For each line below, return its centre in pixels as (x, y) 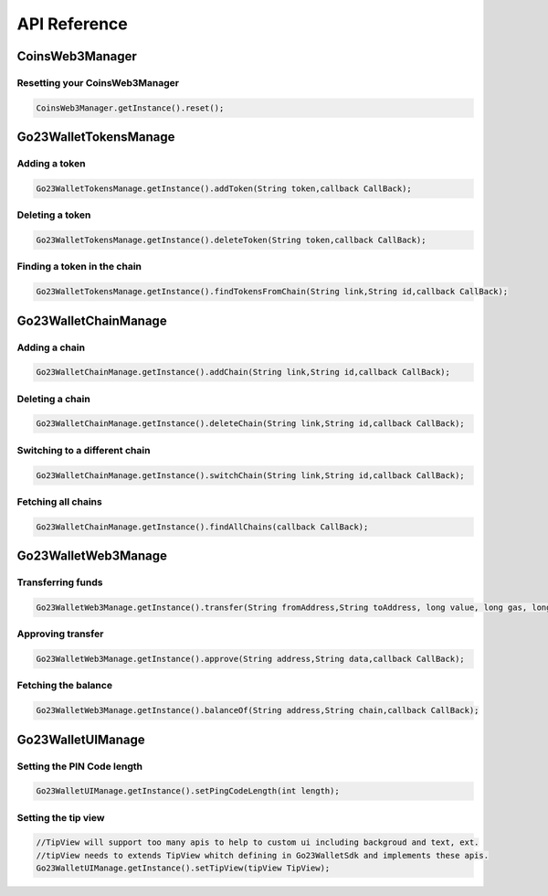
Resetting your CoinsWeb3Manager (98, 82)
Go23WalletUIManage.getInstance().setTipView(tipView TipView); (183, 868)
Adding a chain (51, 347)
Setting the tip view (61, 817)
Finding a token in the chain (79, 267)
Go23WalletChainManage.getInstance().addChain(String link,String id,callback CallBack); (243, 372)
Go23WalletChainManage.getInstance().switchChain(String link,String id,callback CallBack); (250, 475)
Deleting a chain (53, 399)
